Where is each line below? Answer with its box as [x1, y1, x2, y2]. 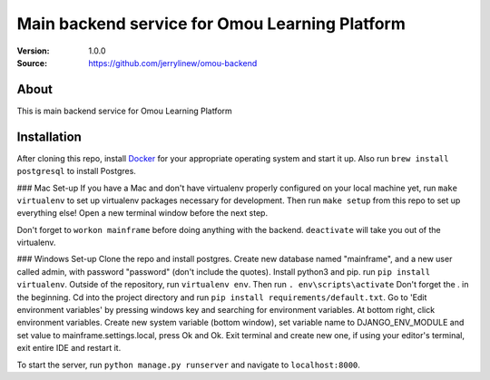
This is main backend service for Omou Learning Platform [16, 105, 233, 116]
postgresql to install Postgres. [16, 166, 136, 177]
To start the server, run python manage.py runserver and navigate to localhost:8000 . [16, 359, 360, 370]
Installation [16, 129, 82, 144]
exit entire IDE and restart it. [16, 343, 122, 354]
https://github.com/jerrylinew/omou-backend [88, 57, 258, 68]
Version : [16, 45, 50, 56]
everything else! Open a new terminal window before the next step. [16, 208, 268, 219]
